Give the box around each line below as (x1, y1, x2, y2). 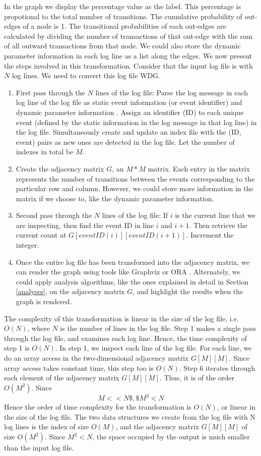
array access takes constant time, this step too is (4, 362, 154, 373)
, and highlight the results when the (133, 286, 243, 297)
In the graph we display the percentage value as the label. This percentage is (4, 1, 241, 11)
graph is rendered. (16, 296, 72, 307)
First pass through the (16, 87, 85, 97)
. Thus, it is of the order (159, 372, 234, 383)
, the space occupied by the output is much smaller (92, 431, 250, 442)
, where (27, 323, 50, 333)
